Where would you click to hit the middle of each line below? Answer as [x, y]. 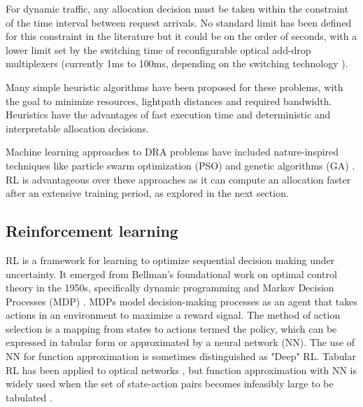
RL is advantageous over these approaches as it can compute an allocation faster [178, 179]
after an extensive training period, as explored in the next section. [147, 193]
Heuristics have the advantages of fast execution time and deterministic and [168, 115]
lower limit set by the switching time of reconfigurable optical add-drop [158, 49]
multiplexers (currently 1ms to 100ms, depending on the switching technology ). [177, 63]
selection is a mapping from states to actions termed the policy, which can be [171, 328]
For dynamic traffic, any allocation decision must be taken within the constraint [177, 8]
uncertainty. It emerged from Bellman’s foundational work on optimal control [171, 274]
